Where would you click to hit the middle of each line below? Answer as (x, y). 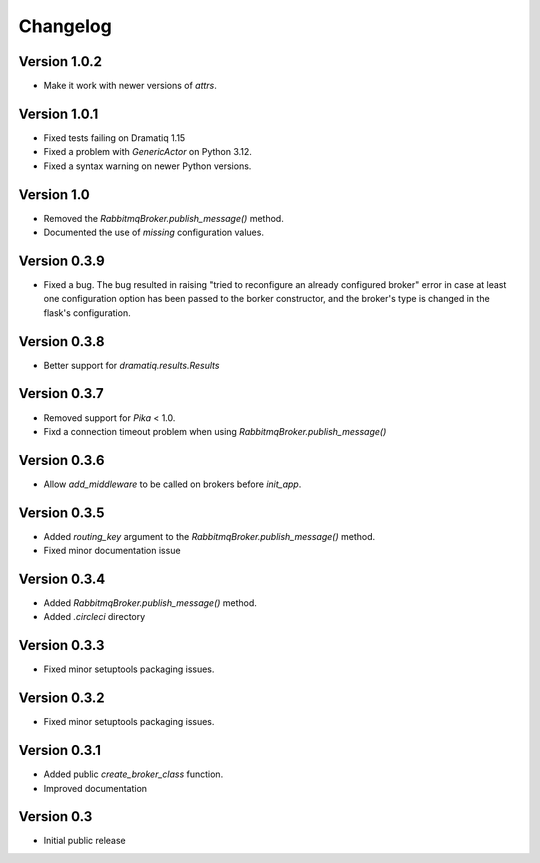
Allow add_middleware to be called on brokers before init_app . (172, 484)
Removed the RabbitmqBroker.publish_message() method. (163, 218)
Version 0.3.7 (61, 393)
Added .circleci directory (94, 617)
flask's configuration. (87, 312)
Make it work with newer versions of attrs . (130, 86)
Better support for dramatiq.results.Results (131, 365)
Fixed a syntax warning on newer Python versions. (147, 166)
